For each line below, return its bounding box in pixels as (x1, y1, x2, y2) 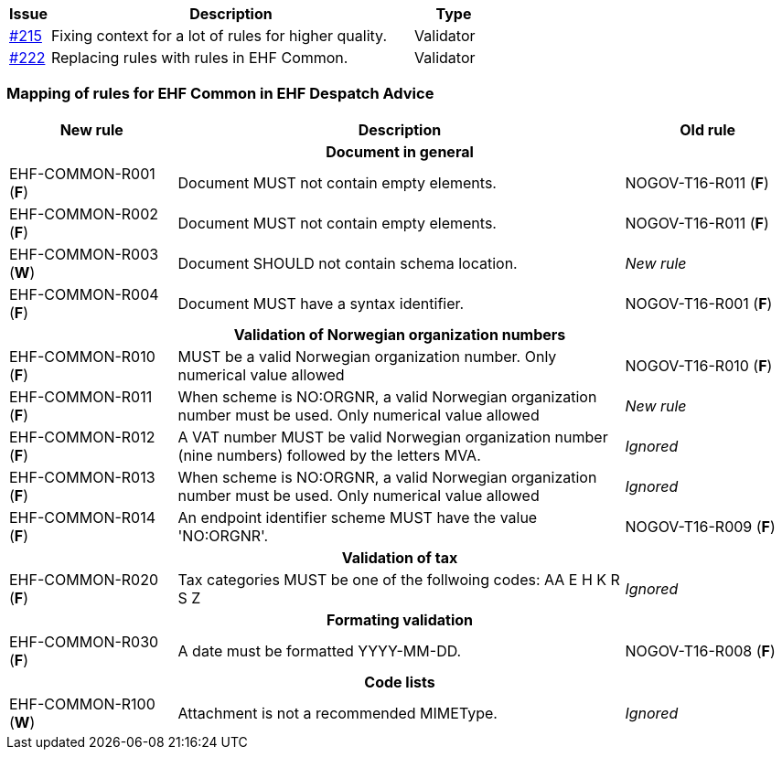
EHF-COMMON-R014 (9, 507, 156, 527)
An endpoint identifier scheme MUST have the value (177, 507, 538, 527)
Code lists (364, 672, 435, 691)
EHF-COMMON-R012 (9, 427, 155, 446)
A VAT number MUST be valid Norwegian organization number (177, 427, 608, 446)
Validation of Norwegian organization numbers (233, 325, 566, 344)
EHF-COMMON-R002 (9, 204, 159, 223)
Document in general (326, 142, 474, 161)
